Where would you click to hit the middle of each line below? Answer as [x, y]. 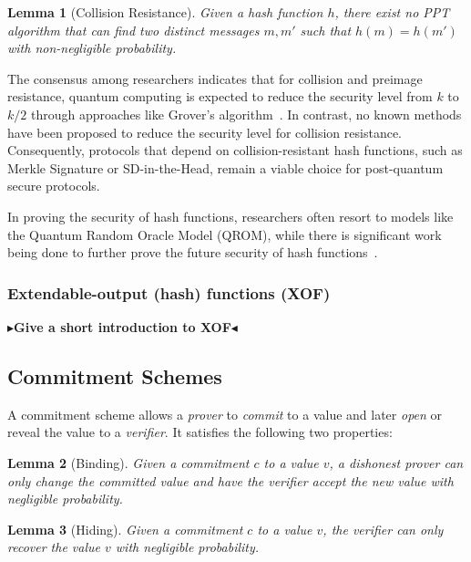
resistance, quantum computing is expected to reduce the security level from [220, 96]
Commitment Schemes [115, 375]
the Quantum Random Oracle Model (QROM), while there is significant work [225, 234]
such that [326, 30]
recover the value [54, 547]
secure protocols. [54, 186]
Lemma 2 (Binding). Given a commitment [128, 462]
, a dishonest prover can [396, 462]
